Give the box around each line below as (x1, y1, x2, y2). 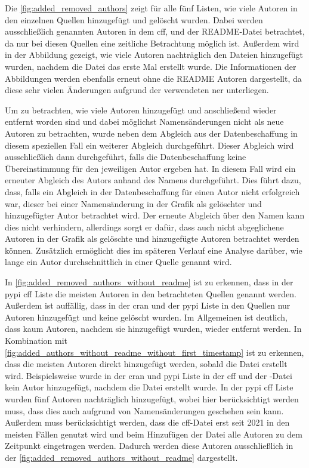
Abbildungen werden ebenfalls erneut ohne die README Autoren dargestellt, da (5, 72, 302, 84)
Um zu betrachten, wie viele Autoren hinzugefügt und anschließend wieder (5, 103, 277, 116)
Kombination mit (5, 334, 68, 347)
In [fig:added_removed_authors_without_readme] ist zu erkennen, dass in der (5, 276, 293, 288)
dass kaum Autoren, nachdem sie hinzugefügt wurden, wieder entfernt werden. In (5, 322, 302, 335)
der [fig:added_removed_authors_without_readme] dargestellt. (5, 451, 238, 463)
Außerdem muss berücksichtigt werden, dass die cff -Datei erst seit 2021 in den (5, 416, 290, 429)
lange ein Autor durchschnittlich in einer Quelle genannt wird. (5, 255, 232, 268)
